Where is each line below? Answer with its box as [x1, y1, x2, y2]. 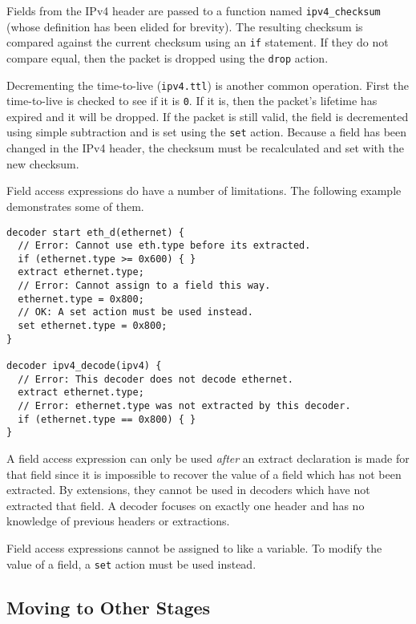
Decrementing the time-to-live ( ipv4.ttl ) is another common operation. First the [6, 76, 410, 93]
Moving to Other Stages [6, 594, 211, 619]
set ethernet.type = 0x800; [18, 320, 168, 332]
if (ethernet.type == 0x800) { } [18, 413, 196, 425]
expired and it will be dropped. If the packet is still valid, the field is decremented [6, 107, 409, 124]
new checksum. [6, 155, 79, 172]
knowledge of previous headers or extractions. [6, 513, 230, 529]
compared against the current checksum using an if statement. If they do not [6, 34, 389, 51]
